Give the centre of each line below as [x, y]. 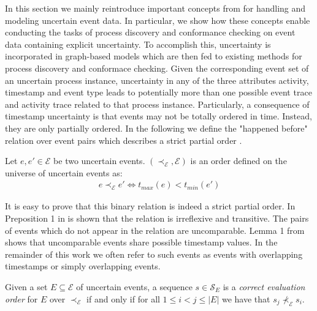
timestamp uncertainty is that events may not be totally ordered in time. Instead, [158, 116]
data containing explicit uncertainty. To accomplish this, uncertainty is [138, 44]
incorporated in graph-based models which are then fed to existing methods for [154, 56]
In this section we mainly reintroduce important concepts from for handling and [155, 8]
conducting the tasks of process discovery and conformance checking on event [150, 32]
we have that [246, 298]
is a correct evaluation [264, 286]
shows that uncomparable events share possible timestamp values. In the [141, 242]
